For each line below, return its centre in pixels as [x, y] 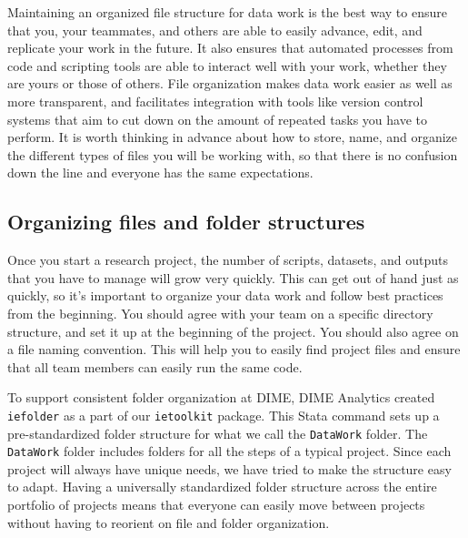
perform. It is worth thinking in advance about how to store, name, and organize [233, 137]
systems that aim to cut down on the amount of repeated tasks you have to [217, 119]
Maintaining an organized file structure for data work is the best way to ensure [227, 12]
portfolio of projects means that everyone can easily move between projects [216, 505]
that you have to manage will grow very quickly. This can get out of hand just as [233, 277]
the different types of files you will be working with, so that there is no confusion [233, 154]
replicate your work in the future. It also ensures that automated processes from [230, 48]
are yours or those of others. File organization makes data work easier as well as [230, 83]
